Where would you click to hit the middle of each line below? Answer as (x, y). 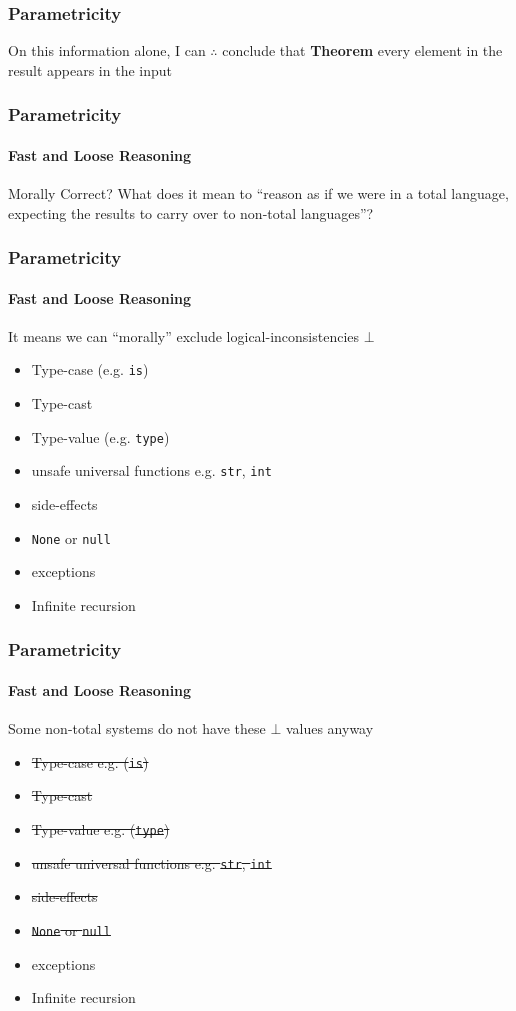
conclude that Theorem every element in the (362, 50)
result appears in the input (90, 69)
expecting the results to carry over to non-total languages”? (191, 212)
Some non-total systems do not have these (137, 728)
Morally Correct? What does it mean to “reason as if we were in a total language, (258, 193)
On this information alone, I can (107, 50)
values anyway (329, 728)
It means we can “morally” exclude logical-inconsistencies (184, 335)
